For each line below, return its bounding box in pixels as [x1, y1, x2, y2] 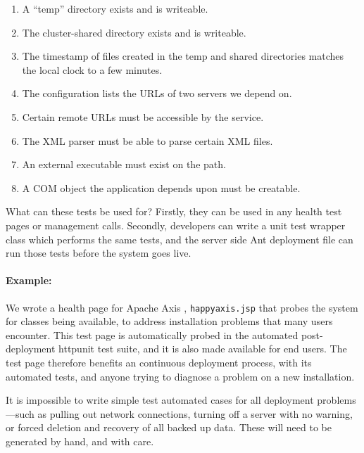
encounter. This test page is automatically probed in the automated [6, 327, 299, 342]
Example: [6, 273, 52, 288]
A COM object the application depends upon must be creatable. [22, 180, 301, 195]
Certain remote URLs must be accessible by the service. [22, 109, 264, 124]
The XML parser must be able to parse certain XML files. [22, 133, 273, 148]
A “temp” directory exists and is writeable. [22, 1, 208, 15]
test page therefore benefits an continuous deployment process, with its [6, 355, 312, 369]
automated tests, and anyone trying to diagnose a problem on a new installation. [6, 369, 355, 383]
